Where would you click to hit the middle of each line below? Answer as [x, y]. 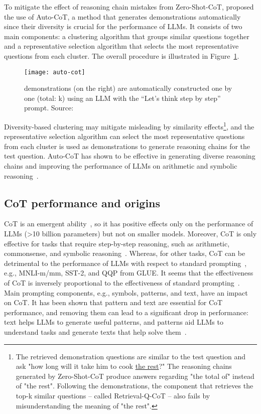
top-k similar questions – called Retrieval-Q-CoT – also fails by [113, 395]
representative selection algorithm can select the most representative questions [124, 136]
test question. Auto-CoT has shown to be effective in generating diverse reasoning [130, 156]
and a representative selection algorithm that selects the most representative [121, 46]
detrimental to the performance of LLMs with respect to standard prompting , [125, 263]
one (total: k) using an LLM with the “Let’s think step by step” [122, 98]
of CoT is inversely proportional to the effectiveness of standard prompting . [122, 282]
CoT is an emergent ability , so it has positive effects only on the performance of [129, 224]
